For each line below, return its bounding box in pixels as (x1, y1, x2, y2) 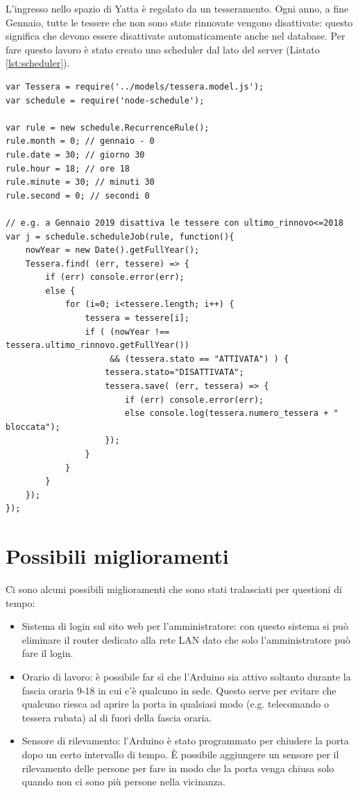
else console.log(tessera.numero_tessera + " (124, 408, 339, 419)
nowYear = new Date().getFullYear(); (25, 245, 200, 256)
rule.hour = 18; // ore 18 (6, 163, 130, 174)
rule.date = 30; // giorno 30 (6, 149, 145, 160)
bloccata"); (6, 421, 60, 432)
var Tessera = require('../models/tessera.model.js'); (6, 81, 264, 92)
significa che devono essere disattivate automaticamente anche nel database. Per (6, 28, 346, 43)
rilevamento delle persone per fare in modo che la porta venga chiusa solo (22, 760, 334, 775)
